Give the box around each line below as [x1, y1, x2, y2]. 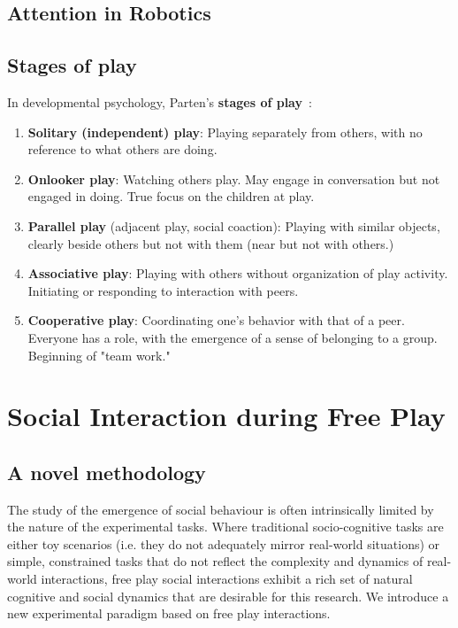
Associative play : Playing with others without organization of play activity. [27, 264, 448, 283]
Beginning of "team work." [27, 345, 171, 364]
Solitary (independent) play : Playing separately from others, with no [27, 122, 423, 141]
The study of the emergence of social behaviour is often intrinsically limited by [7, 500, 434, 518]
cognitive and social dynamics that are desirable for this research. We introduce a [7, 586, 449, 605]
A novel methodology [7, 458, 206, 485]
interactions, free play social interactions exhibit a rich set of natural [41, 570, 413, 588]
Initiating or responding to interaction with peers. [27, 281, 299, 299]
